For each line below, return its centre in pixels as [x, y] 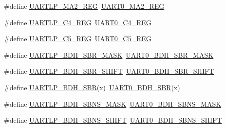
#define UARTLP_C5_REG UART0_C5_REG [78, 39]
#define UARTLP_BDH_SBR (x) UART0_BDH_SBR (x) [92, 87]
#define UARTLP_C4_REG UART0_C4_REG [78, 22]
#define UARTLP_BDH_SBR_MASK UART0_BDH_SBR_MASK [109, 55]
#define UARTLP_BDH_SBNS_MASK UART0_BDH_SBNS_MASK [113, 104]
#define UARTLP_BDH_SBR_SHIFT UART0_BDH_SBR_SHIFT [109, 71]
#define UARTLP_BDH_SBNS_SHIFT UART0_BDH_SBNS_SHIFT [113, 120]
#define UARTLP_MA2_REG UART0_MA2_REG [84, 6]
